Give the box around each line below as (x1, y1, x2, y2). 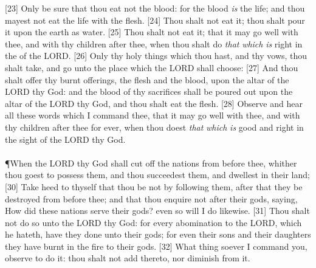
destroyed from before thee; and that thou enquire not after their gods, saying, (5, 192, 298, 205)
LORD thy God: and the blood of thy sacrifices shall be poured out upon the (5, 85, 293, 98)
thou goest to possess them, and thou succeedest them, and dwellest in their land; (5, 168, 310, 181)
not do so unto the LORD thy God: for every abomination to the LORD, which (5, 216, 302, 228)
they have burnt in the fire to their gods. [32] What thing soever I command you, (5, 239, 307, 252)
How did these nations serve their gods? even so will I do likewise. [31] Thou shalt (5, 204, 310, 217)
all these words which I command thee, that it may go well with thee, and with (5, 109, 300, 122)
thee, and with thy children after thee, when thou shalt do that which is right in (5, 37, 303, 50)
